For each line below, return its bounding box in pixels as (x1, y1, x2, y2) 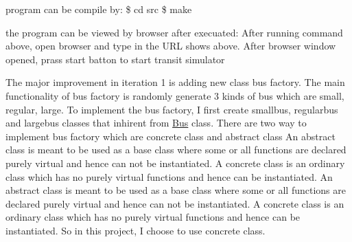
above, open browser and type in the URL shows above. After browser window (5, 38, 336, 53)
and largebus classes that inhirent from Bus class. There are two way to (5, 115, 307, 130)
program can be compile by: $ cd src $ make (5, 2, 192, 16)
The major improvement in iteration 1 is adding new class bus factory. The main (5, 75, 345, 89)
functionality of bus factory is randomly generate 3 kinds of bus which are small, (5, 88, 344, 102)
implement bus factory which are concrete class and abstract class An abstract (5, 129, 336, 143)
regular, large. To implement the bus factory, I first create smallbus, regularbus (5, 102, 338, 116)
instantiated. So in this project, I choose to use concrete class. (5, 223, 266, 237)
